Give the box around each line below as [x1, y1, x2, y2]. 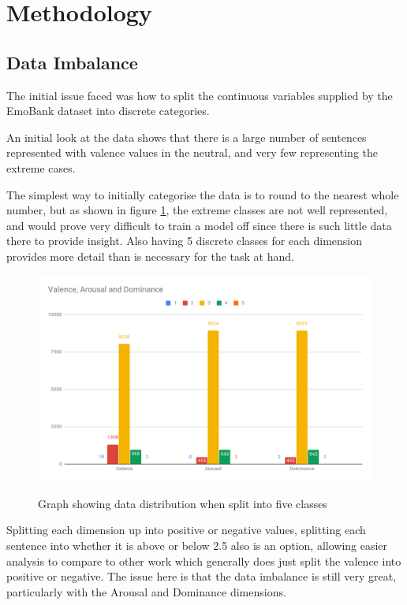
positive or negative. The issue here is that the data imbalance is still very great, [6, 568, 397, 585]
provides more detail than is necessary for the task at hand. [6, 247, 294, 264]
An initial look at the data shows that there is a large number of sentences [6, 128, 367, 145]
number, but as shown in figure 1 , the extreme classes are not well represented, [6, 202, 388, 218]
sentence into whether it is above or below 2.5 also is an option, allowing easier [6, 536, 388, 553]
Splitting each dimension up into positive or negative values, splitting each [6, 521, 366, 538]
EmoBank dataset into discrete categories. [6, 102, 210, 119]
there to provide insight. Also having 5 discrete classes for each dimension [6, 232, 362, 249]
